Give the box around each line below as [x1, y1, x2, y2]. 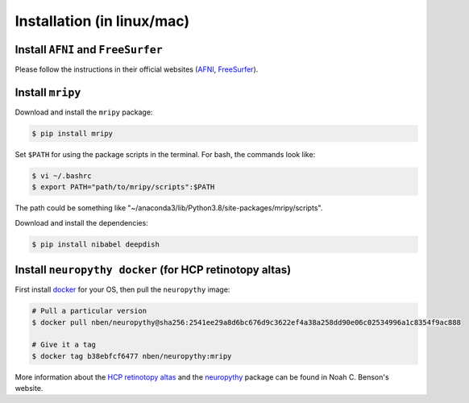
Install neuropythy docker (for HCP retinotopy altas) [15, 263, 292, 277]
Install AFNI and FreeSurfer [15, 43, 163, 56]
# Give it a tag [31, 340, 97, 350]
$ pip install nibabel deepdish [31, 239, 160, 249]
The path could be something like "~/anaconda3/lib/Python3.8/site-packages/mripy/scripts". [15, 203, 323, 213]
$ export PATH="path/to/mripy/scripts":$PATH [31, 182, 215, 192]
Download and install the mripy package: [15, 107, 153, 117]
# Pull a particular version [31, 306, 147, 316]
